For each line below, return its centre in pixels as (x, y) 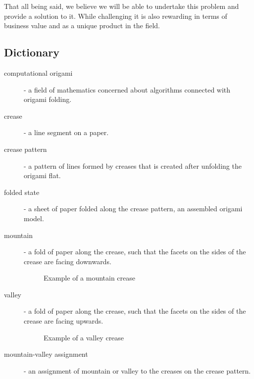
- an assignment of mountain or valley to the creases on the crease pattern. (137, 370)
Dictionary (32, 52)
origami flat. (42, 175)
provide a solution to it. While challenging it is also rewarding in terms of (116, 16)
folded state (22, 192)
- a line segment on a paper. (66, 132)
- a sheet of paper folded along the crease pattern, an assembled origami (133, 209)
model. (34, 218)
